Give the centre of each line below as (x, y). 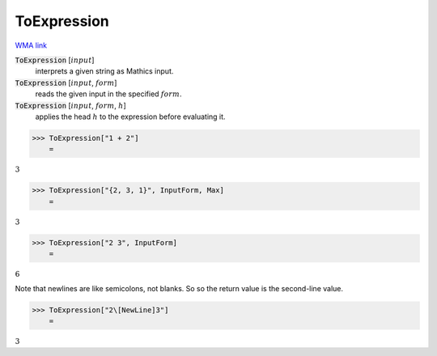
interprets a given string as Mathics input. (104, 71)
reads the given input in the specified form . (108, 94)
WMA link (31, 45)
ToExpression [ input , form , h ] (70, 105)
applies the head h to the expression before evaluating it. (130, 117)
